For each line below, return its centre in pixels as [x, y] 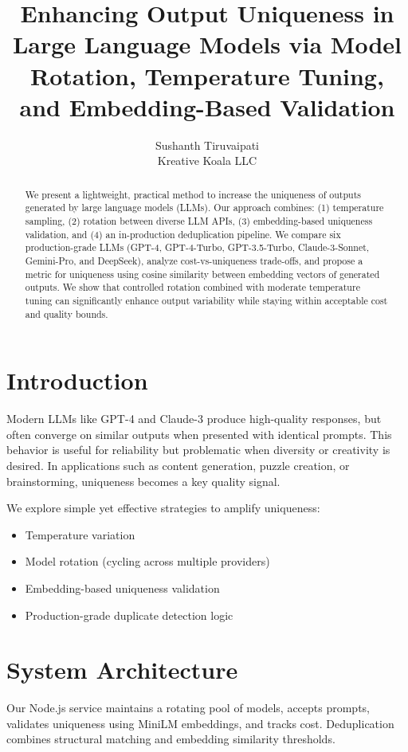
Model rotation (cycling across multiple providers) [147, 561]
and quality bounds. [67, 313]
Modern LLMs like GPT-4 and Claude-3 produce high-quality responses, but [194, 419]
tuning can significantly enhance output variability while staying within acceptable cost [206, 300]
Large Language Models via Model [207, 44]
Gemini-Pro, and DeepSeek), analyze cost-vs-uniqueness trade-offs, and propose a [194, 260]
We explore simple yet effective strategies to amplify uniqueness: [163, 508]
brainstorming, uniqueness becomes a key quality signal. [143, 481]
